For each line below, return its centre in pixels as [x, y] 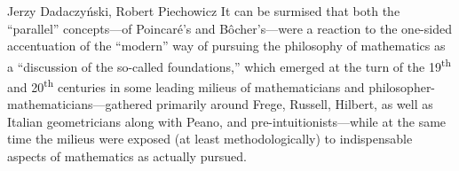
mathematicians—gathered [80, 104]
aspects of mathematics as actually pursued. [127, 156]
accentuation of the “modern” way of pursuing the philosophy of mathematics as [226, 46]
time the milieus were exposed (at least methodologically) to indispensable [210, 139]
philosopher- [402, 86]
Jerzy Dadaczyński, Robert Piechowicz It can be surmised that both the [204, 11]
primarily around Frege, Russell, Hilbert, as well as [295, 104]
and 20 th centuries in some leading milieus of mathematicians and [186, 85]
